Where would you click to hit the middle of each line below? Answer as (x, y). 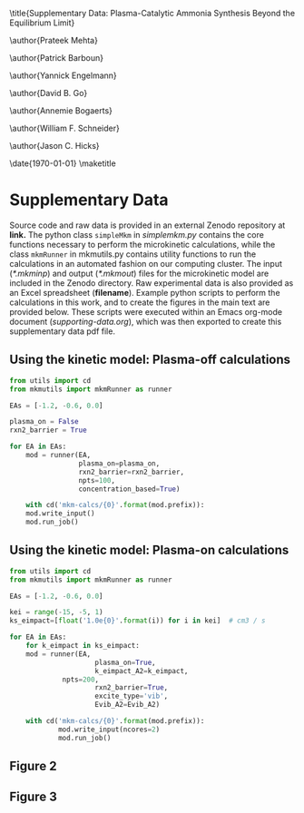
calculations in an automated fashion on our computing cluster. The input (146, 263)
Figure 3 (33, 797)
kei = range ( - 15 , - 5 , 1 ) (56, 612)
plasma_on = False (44, 422)
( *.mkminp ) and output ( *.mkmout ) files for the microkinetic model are (139, 273)
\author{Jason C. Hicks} (54, 146)
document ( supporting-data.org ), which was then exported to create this (146, 321)
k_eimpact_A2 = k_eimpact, (142, 671)
